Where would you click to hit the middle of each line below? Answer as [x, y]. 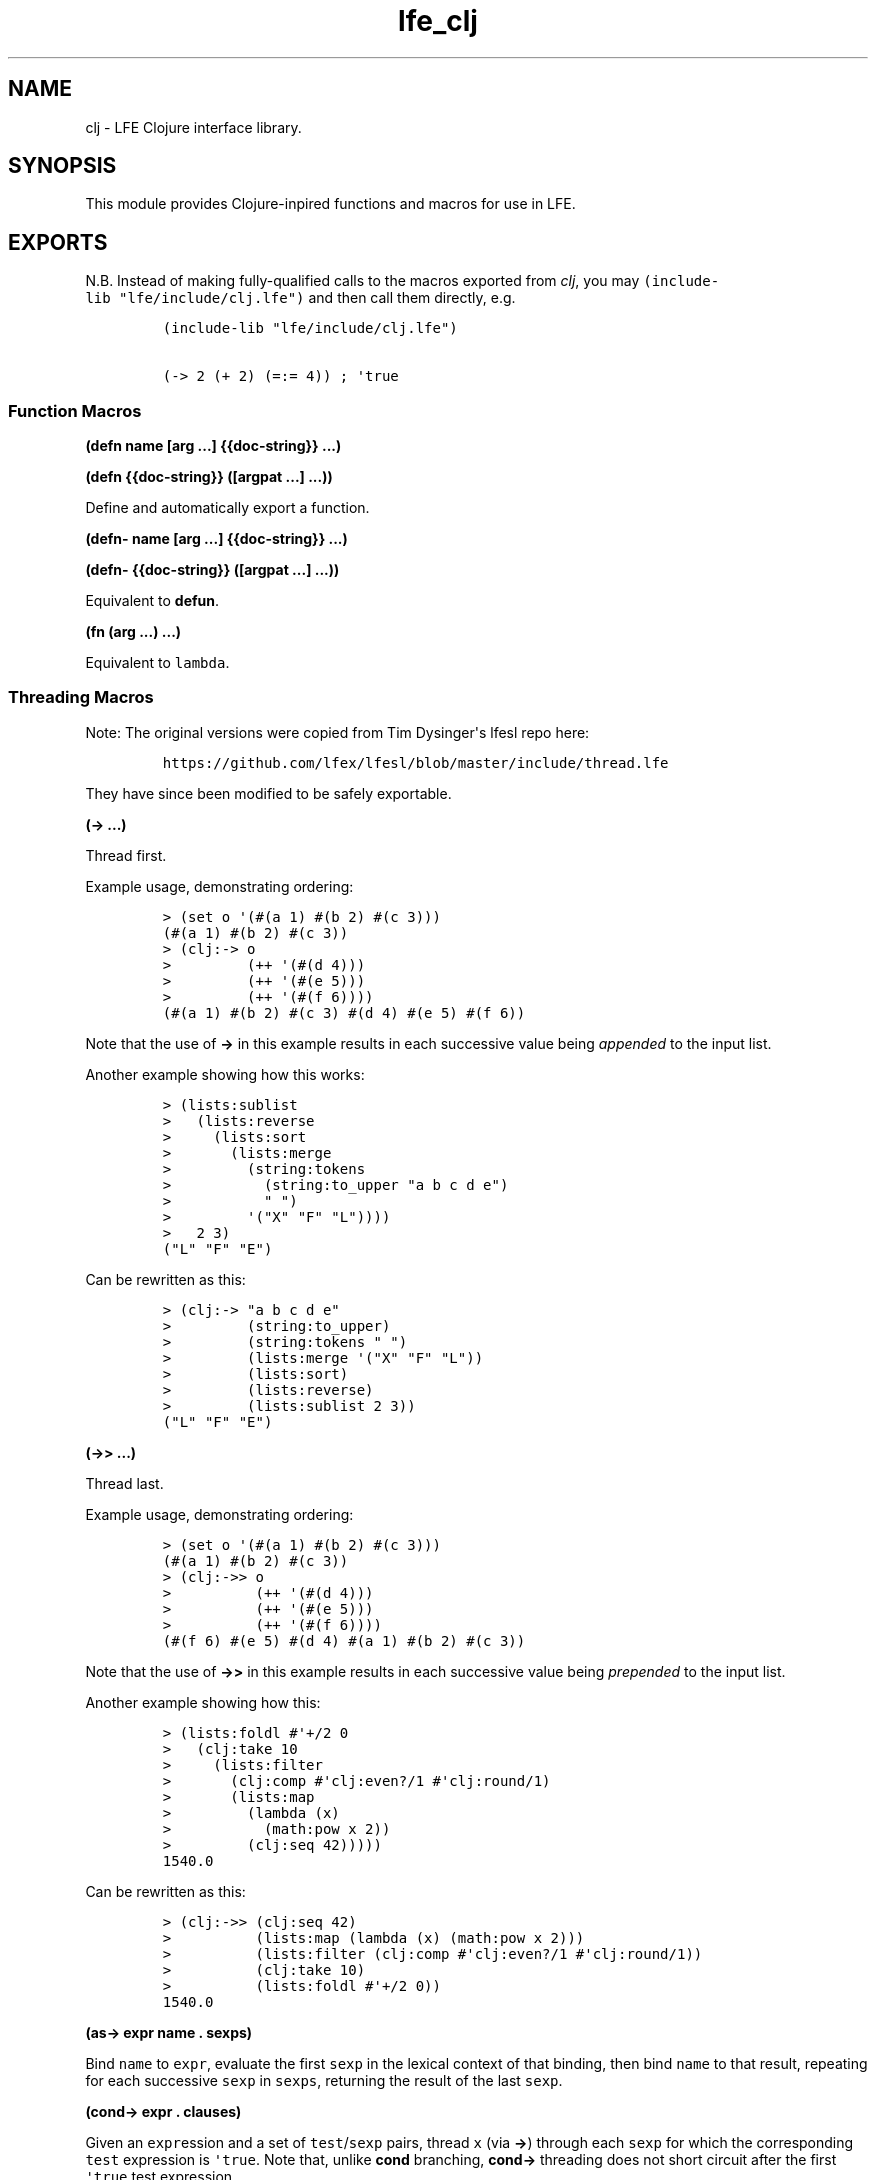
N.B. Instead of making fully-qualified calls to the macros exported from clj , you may [362, 281]
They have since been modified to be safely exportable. [268, 793]
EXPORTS [58, 242]
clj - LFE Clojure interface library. [193, 127]
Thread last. [124, 1483]
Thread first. [126, 855]
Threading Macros [81, 697]
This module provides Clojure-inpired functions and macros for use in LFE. [330, 204]
